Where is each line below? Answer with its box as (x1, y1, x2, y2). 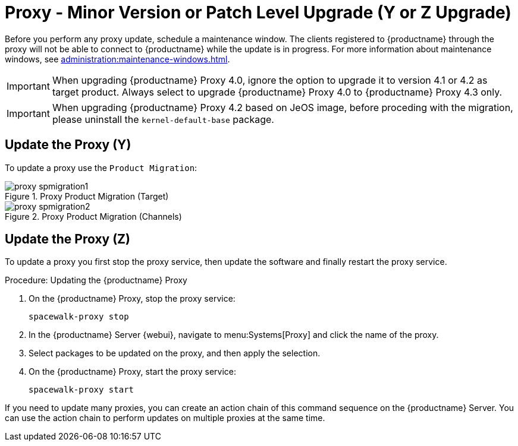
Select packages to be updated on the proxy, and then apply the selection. (29, 348, 321, 359)
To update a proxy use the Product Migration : (5, 162, 197, 173)
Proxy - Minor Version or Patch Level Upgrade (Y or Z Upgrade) (5, 2, 511, 23)
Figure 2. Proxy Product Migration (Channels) (5, 211, 182, 222)
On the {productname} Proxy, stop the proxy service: (29, 293, 236, 304)
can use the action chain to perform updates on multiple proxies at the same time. (5, 413, 325, 423)
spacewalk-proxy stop (29, 312, 129, 322)
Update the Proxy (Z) (5, 232, 130, 247)
